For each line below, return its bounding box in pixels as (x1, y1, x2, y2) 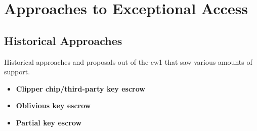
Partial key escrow (16, 117, 82, 127)
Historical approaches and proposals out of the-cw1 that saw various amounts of (4, 56, 252, 67)
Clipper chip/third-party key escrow (16, 83, 145, 94)
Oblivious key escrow (16, 100, 91, 111)
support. (4, 66, 30, 77)
